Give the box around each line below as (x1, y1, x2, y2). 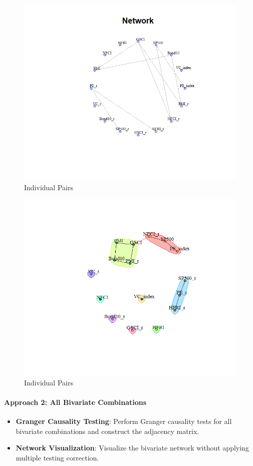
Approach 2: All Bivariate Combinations (4, 396, 147, 407)
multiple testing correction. (16, 452, 99, 462)
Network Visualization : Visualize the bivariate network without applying (16, 442, 249, 453)
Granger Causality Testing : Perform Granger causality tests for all (16, 416, 232, 426)
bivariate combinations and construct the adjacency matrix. (16, 425, 199, 436)
